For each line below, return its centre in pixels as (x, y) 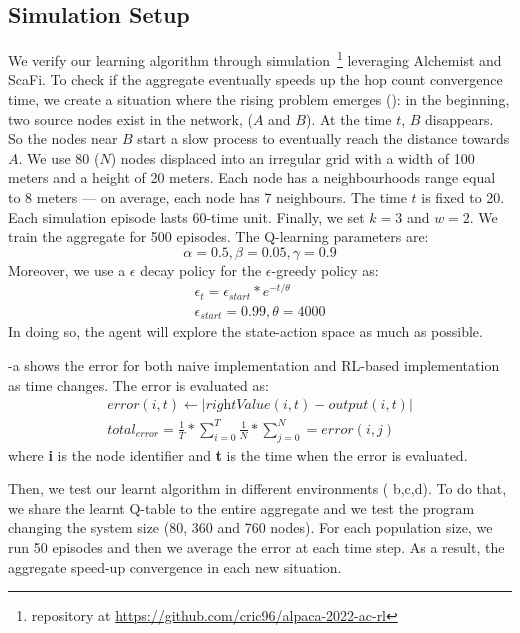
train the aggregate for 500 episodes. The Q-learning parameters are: (218, 236)
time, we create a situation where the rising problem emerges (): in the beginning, (259, 99)
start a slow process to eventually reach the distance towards (323, 138)
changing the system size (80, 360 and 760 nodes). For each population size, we (250, 527)
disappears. (459, 118)
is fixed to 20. (463, 197)
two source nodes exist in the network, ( (130, 118)
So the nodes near (63, 138)
